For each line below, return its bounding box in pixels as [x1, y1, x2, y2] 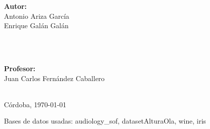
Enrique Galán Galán [4, 20, 69, 31]
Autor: [4, 1, 27, 11]
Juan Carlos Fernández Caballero [4, 73, 105, 83]
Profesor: [4, 63, 36, 73]
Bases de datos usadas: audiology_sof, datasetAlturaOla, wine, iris [4, 116, 206, 126]
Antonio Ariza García [4, 10, 70, 21]
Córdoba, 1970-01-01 [4, 99, 67, 109]
